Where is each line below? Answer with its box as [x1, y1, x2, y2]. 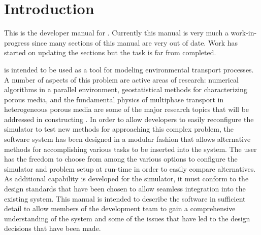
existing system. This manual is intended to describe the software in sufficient [4, 193, 246, 204]
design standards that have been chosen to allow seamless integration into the [4, 183, 246, 194]
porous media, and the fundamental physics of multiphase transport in [4, 94, 224, 104]
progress [4, 37, 30, 48]
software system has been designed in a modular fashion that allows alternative [4, 134, 251, 144]
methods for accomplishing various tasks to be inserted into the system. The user [4, 143, 257, 154]
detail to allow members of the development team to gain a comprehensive [4, 203, 236, 214]
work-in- [231, 27, 257, 38]
